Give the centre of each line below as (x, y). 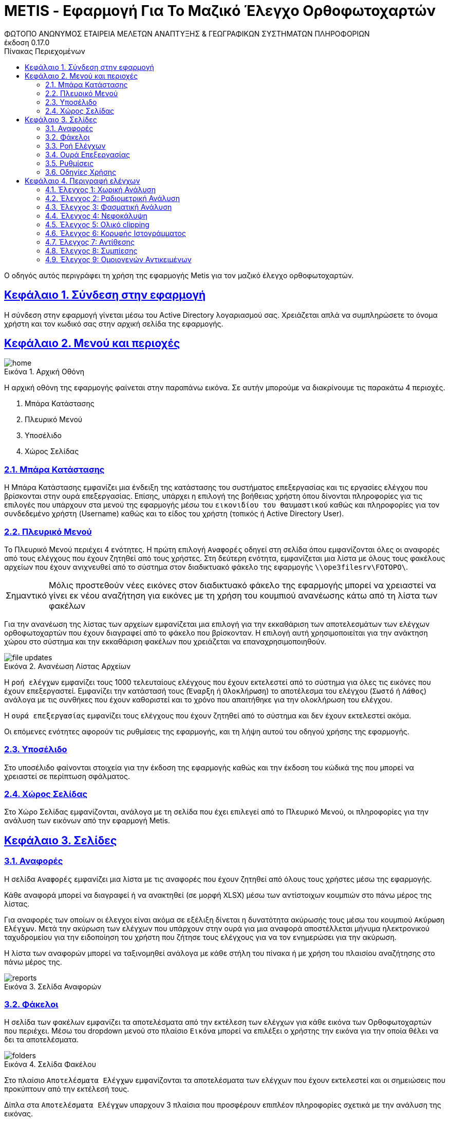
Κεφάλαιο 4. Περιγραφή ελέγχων (82, 180)
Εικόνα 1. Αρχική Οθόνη (44, 372)
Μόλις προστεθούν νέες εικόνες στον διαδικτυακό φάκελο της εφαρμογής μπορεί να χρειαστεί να (242, 585)
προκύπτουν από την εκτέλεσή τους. (67, 1089)
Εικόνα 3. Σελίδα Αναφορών (53, 986)
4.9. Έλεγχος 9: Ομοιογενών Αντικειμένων (118, 259)
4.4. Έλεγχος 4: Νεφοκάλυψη (96, 215)
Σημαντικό (26, 595)
